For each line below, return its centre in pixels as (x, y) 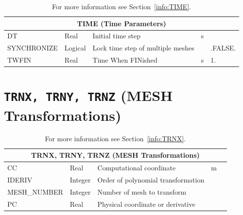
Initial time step (117, 36)
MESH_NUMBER (35, 191)
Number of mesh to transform (142, 191)
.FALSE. (223, 48)
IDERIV (20, 179)
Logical (75, 48)
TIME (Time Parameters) (121, 23)
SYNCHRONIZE (33, 48)
